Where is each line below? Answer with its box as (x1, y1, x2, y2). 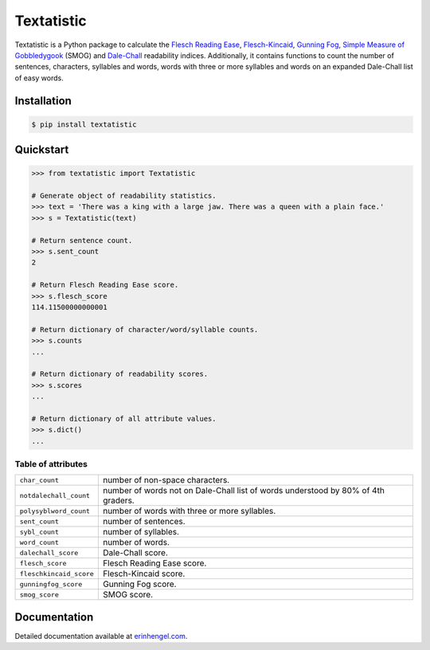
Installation (14, 94, 72, 108)
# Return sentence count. (31, 236, 133, 245)
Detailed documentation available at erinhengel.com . (14, 631, 188, 640)
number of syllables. (102, 527, 179, 538)
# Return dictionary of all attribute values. (31, 414, 217, 423)
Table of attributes (14, 459, 88, 470)
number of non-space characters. (102, 475, 230, 486)
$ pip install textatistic (31, 119, 137, 129)
